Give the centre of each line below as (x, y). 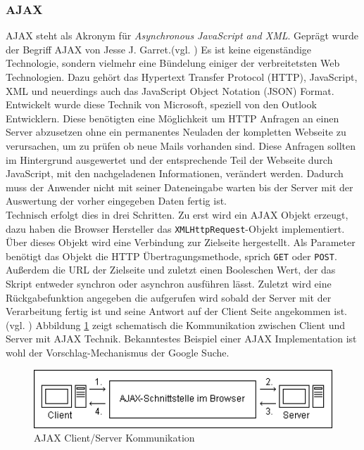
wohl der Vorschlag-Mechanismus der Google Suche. (118, 352)
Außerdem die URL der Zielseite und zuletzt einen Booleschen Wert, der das (171, 270)
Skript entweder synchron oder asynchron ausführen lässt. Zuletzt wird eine (169, 284)
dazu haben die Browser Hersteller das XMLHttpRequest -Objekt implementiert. (175, 228)
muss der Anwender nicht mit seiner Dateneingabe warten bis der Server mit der (180, 187)
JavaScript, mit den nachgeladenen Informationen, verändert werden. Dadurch (175, 173)
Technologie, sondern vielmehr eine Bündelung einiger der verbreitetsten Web (173, 63)
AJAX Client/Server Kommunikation (114, 438)
